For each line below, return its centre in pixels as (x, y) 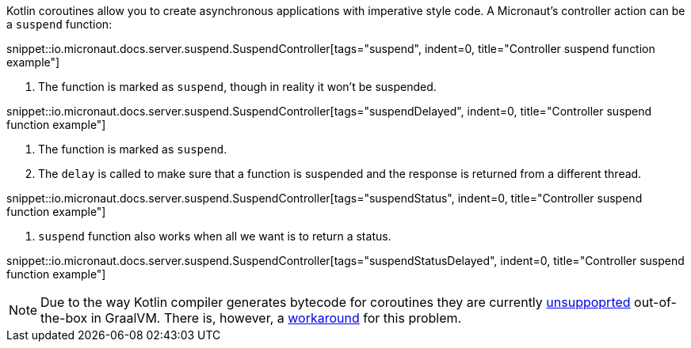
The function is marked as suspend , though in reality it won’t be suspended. (237, 87)
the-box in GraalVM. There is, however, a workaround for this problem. (251, 318)
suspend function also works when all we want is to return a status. (215, 236)
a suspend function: (59, 24)
